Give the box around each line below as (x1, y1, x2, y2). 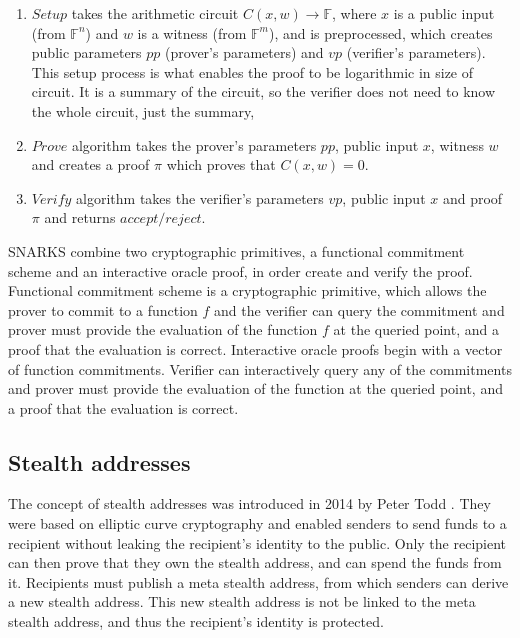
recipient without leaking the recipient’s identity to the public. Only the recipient (8, 532, 507, 553)
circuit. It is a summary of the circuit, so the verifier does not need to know (31, 81, 496, 102)
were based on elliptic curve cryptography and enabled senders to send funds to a (8, 513, 507, 534)
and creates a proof (31, 154, 150, 175)
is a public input (393, 3, 495, 23)
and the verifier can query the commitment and (214, 299, 505, 320)
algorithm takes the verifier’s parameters (76, 187, 324, 208)
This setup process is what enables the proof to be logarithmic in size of (31, 61, 474, 82)
